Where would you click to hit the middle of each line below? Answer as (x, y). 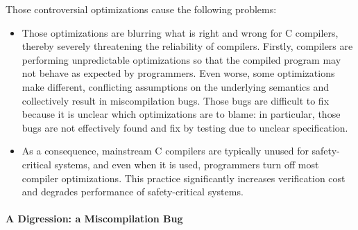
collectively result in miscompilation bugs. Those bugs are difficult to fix (176, 100)
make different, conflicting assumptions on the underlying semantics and (176, 86)
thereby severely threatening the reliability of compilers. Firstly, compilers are (187, 46)
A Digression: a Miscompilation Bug (94, 219)
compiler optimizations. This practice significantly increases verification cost (184, 178)
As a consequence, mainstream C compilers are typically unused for (165, 151)
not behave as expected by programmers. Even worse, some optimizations (178, 73)
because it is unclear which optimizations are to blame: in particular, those (181, 114)
